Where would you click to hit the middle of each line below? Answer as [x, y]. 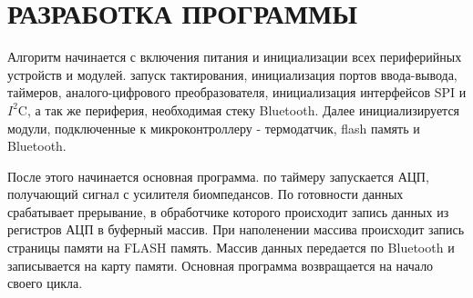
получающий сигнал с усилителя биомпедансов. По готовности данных [206, 194]
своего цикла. [45, 283]
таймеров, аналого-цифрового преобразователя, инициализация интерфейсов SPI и [237, 92]
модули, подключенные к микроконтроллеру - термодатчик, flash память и [214, 128]
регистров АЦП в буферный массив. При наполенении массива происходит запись [236, 229]
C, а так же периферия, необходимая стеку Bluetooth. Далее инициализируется [239, 109]
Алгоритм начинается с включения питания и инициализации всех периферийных [235, 57]
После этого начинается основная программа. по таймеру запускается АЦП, [218, 176]
